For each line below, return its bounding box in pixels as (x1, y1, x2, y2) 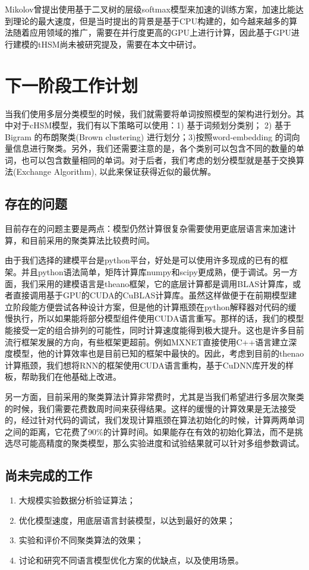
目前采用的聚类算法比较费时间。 (29, 234, 154, 246)
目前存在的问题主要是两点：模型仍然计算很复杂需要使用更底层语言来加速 (5, 222, 288, 235)
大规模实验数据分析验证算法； (18, 494, 135, 506)
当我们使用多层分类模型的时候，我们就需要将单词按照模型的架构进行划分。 (5, 107, 296, 119)
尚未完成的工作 (5, 466, 92, 484)
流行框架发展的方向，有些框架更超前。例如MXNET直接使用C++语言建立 (5, 335, 289, 348)
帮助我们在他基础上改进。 (21, 370, 121, 383)
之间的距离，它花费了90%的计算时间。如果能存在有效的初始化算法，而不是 (5, 425, 295, 437)
